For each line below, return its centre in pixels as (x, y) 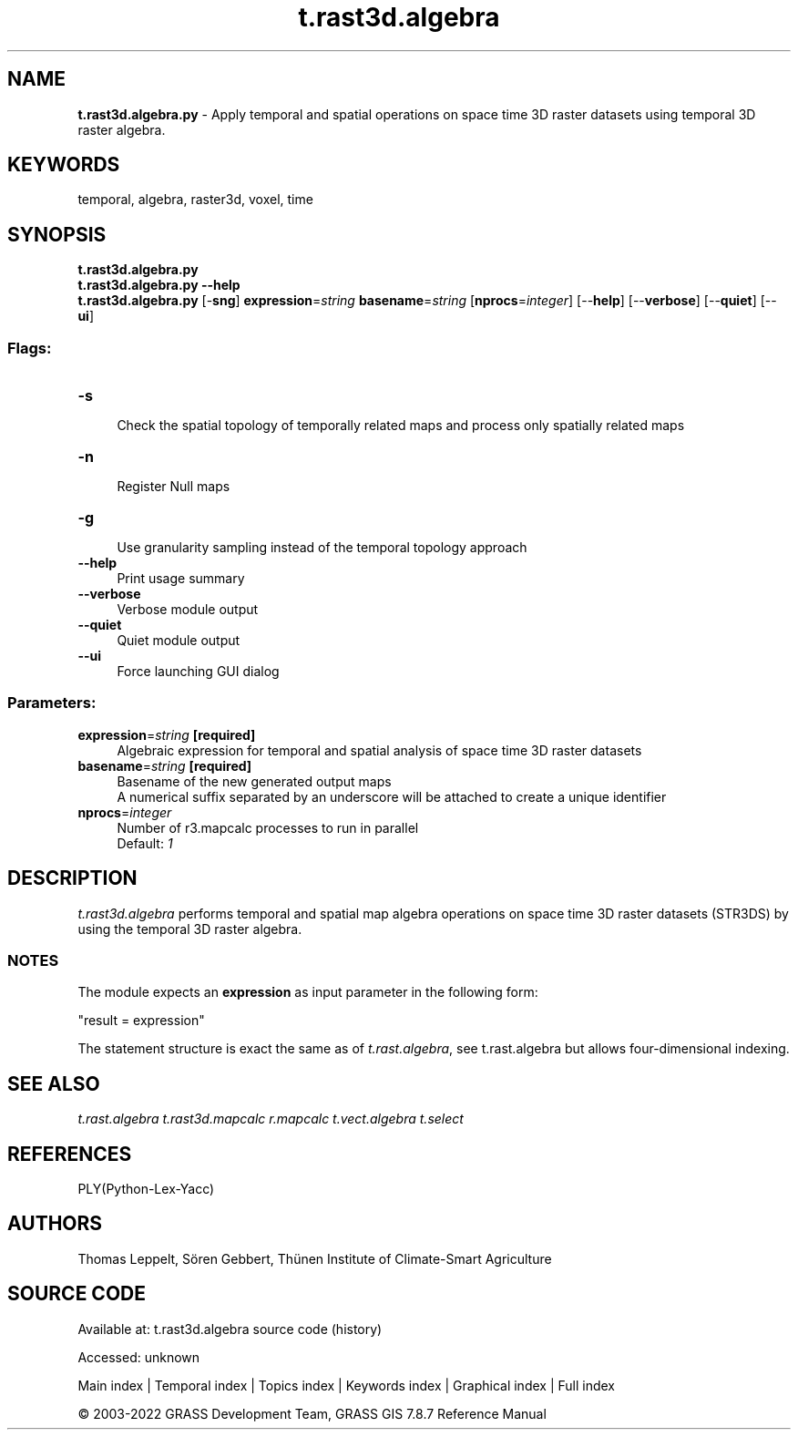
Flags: (30, 348)
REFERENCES (70, 1154)
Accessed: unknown (139, 1357)
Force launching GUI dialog (198, 672)
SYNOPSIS (57, 234)
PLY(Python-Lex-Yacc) (146, 1189)
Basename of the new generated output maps (254, 781)
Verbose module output (188, 610)
